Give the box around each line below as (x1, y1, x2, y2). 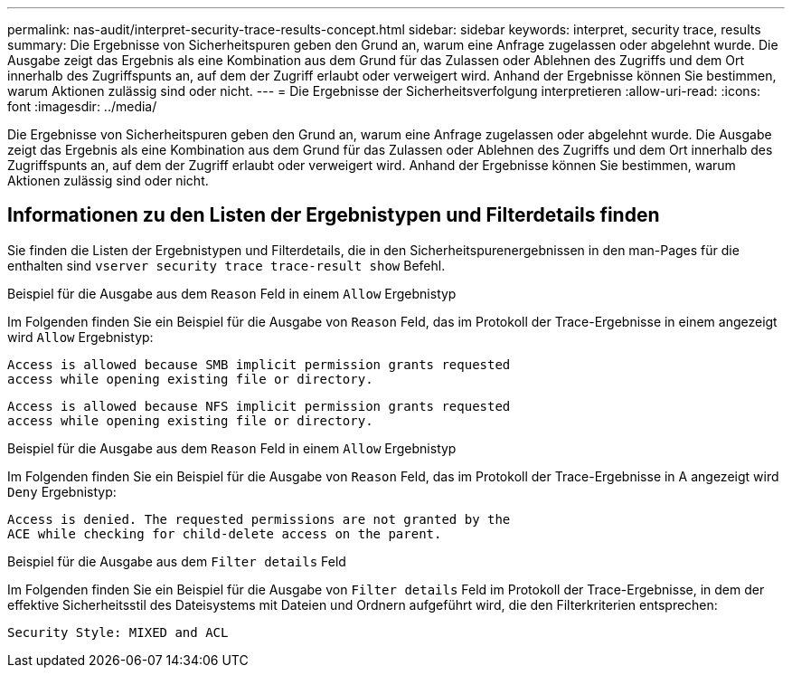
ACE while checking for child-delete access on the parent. (7, 526, 442, 541)
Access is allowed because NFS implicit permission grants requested (7, 398, 511, 414)
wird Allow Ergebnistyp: (7, 328, 154, 345)
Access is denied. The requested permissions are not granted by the (7, 511, 511, 527)
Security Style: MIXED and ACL (7, 624, 229, 640)
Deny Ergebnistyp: (7, 483, 117, 499)
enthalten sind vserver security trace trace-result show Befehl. (7, 257, 446, 273)
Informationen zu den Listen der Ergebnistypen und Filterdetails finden (7, 204, 660, 227)
